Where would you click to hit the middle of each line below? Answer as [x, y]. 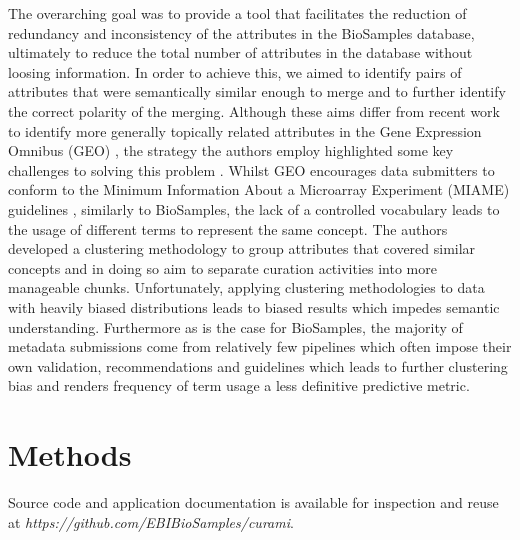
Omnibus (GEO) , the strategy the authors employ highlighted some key [231, 150]
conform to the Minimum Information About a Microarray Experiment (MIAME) [259, 189]
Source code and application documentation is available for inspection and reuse [253, 502]
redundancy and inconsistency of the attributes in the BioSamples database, [241, 32]
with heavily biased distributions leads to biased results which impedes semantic [254, 306]
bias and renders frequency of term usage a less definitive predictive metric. [239, 385]
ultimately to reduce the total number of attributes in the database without [240, 52]
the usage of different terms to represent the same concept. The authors [228, 228]
